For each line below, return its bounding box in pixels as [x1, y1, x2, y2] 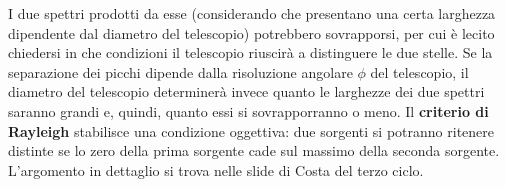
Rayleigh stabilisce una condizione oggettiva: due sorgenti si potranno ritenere [8, 120, 495, 141]
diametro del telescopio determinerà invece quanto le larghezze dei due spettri [8, 81, 485, 102]
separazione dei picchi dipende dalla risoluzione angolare [8, 61, 353, 82]
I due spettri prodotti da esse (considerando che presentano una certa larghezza [8, 3, 496, 23]
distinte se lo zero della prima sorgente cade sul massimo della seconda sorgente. [8, 140, 500, 161]
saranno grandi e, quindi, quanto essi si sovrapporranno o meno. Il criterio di [8, 100, 489, 121]
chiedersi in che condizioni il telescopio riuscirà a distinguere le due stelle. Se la [8, 42, 493, 63]
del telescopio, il [370, 61, 469, 82]
